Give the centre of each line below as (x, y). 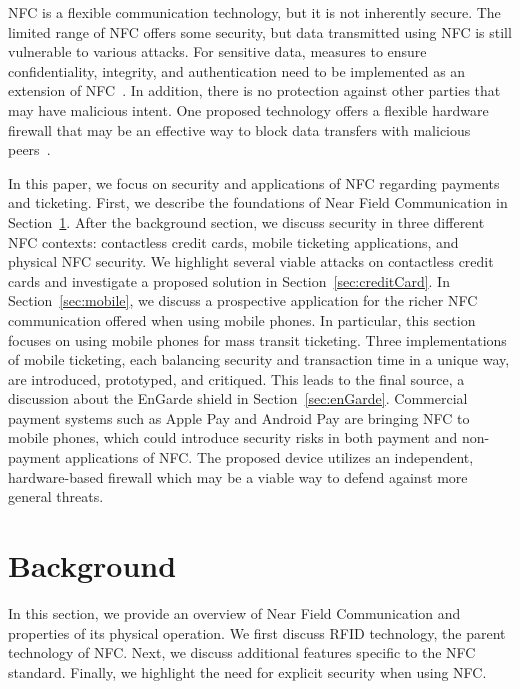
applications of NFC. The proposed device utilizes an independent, (269, 457)
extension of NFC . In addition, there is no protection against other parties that (254, 90)
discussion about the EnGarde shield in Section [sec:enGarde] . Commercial (238, 398)
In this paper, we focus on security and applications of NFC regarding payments (254, 182)
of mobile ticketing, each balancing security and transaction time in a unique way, (259, 359)
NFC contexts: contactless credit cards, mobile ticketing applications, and (233, 241)
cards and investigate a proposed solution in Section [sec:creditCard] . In (229, 280)
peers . (29, 149)
